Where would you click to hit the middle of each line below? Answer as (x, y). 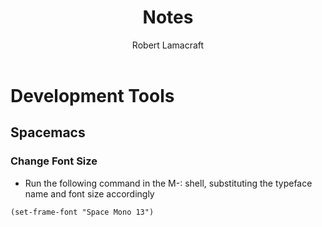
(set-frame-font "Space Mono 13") (82, 212)
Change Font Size (54, 161)
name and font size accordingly (89, 193)
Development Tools (92, 95)
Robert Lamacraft (168, 45)
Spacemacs (48, 132)
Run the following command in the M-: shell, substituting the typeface (168, 183)
